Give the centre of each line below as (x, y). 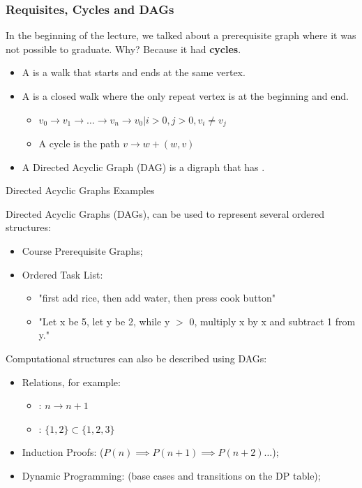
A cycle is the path (79, 143)
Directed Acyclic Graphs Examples (80, 190)
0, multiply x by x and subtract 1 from (272, 321)
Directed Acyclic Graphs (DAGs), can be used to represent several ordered (165, 213)
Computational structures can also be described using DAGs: (136, 358)
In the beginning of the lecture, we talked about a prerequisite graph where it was (181, 35)
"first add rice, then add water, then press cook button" (157, 298)
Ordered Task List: (62, 274)
